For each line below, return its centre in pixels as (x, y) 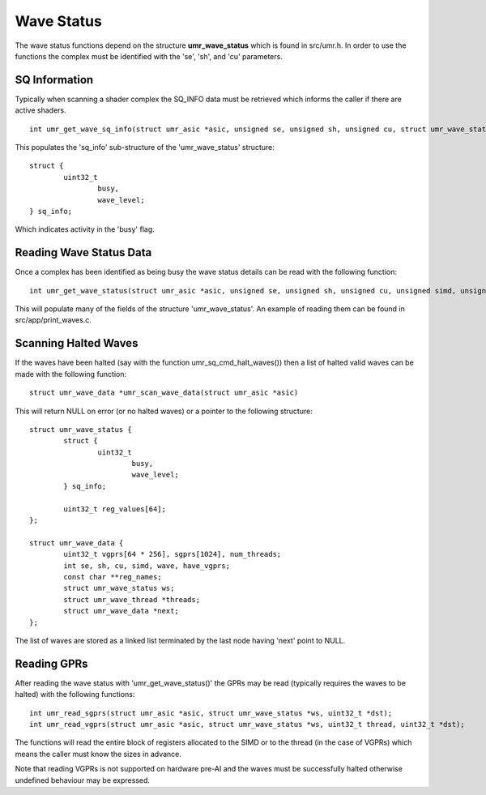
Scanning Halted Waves (77, 343)
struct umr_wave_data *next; (122, 611)
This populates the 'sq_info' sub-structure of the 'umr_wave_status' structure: (145, 147)
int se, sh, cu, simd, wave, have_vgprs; (147, 566)
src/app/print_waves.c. (53, 320)
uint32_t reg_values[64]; (115, 509)
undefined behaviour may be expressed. (82, 780)
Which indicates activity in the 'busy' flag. (85, 229)
